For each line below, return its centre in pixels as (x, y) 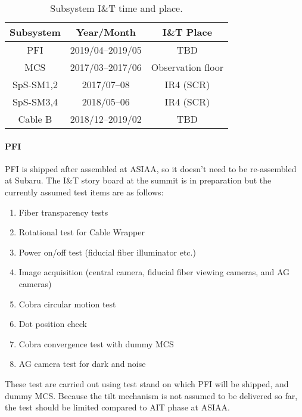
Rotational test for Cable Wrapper (82, 232)
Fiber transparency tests (63, 212)
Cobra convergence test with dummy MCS (96, 343)
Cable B (35, 119)
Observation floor (187, 67)
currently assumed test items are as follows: (84, 192)
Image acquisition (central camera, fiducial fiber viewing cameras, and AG (154, 272)
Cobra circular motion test (67, 304)
